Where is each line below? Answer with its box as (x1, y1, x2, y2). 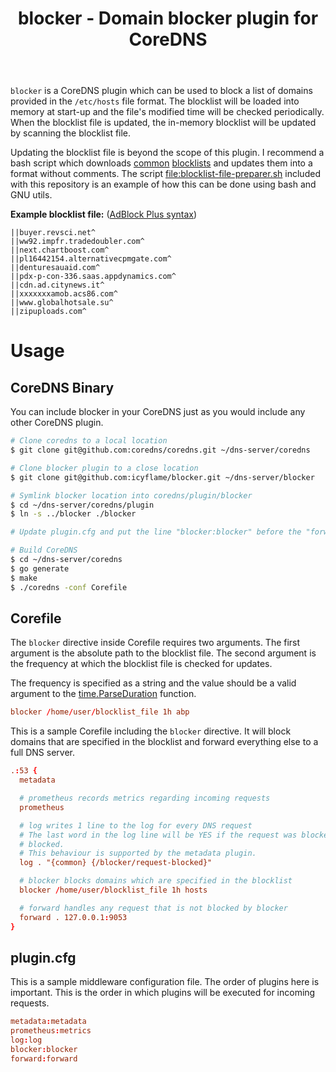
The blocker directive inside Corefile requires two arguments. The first (10, 637, 301, 649)
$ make (10, 573, 38, 583)
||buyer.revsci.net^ (10, 228, 97, 238)
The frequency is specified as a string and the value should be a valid (10, 677, 297, 689)
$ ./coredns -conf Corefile (10, 582, 128, 592)
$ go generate (10, 563, 70, 574)
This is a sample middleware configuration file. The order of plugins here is (10, 976, 320, 988)
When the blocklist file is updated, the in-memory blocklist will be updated (10, 117, 317, 129)
